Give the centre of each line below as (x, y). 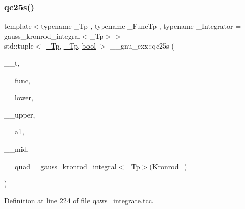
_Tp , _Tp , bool (71, 46)
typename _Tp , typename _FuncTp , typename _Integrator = (141, 26)
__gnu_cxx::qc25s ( (142, 46)
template (18, 26)
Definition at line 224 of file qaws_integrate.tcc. (79, 200)
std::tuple (19, 46)
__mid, (17, 148)
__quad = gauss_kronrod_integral (60, 166)
